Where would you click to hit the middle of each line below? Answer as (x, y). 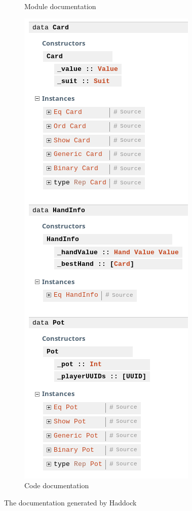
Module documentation (60, 6)
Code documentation (57, 485)
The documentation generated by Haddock (70, 502)
